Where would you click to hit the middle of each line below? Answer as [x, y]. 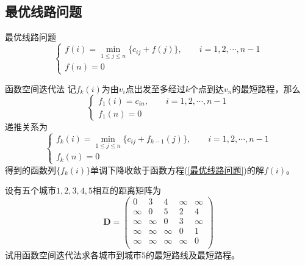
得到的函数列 [30, 169]
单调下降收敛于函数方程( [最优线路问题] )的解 [177, 169]
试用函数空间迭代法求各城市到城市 [73, 254]
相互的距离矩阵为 [127, 190]
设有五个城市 [30, 190]
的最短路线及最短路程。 [193, 254]
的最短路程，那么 [266, 88]
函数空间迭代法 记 [41, 88]
